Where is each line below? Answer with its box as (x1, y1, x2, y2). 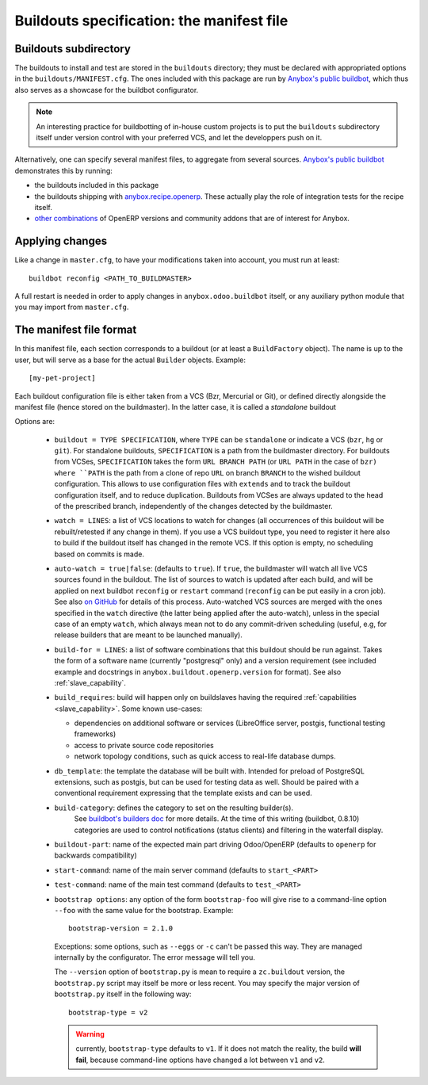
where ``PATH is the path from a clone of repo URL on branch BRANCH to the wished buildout (54, 468, 361, 477)
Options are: (14, 417, 55, 426)
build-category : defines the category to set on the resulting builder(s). (54, 803, 293, 812)
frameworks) (74, 729, 117, 739)
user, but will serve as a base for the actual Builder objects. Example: (14, 355, 246, 365)
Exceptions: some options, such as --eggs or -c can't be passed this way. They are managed (54, 942, 362, 951)
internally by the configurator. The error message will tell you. (54, 953, 255, 962)
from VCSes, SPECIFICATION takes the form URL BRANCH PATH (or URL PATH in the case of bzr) (54, 457, 378, 467)
